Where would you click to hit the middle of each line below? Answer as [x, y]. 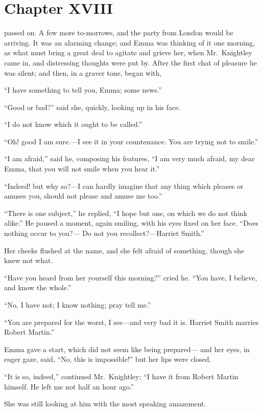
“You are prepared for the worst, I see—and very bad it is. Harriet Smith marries [131, 322]
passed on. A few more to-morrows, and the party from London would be [119, 32]
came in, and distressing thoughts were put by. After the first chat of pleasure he [130, 62]
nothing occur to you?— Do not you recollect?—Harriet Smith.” [104, 233]
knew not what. [29, 260]
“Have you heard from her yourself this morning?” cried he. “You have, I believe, [131, 277]
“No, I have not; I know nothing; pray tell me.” [78, 305]
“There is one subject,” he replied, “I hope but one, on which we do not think [126, 213]
